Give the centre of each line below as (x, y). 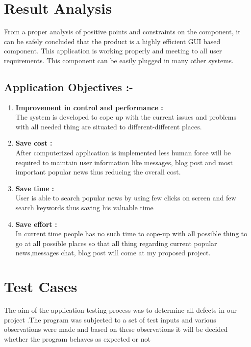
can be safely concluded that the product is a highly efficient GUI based (112, 41)
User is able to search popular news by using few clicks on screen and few (126, 198)
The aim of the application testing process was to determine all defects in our (120, 310)
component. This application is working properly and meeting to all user (113, 51)
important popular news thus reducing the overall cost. (98, 172)
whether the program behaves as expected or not (77, 338)
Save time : (35, 188)
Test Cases (41, 286)
